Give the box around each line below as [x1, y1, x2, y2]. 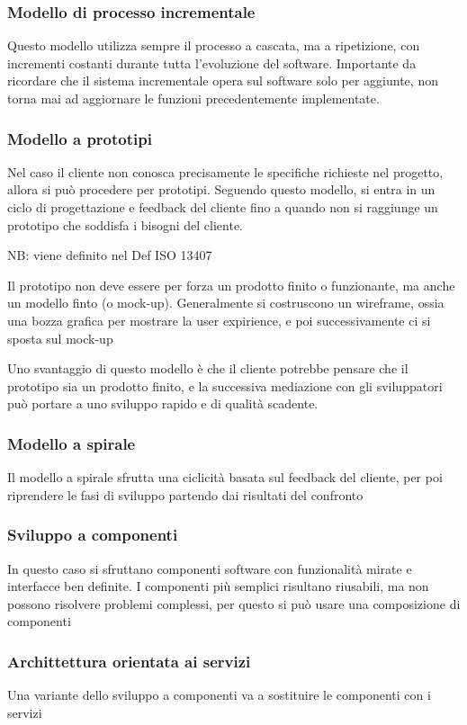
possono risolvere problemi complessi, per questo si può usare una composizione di [7, 594, 461, 613]
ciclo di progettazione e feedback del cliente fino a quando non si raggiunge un [7, 198, 438, 216]
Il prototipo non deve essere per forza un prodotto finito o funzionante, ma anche [7, 275, 455, 294]
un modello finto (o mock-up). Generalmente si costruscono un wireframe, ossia [7, 293, 445, 312]
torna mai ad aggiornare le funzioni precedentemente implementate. [7, 89, 380, 107]
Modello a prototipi [7, 127, 152, 149]
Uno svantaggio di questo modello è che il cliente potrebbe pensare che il [7, 359, 409, 378]
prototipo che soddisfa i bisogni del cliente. [7, 215, 244, 234]
